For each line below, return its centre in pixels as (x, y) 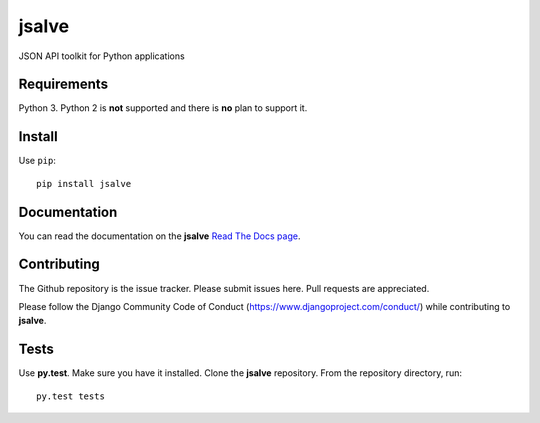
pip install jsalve (84, 183)
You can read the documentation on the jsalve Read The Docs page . (159, 236)
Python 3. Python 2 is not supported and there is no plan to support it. (163, 108)
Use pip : (37, 161)
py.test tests (70, 396)
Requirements (63, 84)
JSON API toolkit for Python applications (101, 56)
